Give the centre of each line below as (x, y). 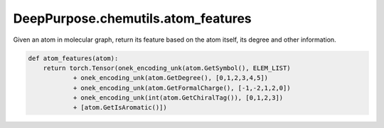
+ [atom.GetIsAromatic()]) (120, 107)
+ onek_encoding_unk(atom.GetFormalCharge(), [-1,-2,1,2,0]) (182, 88)
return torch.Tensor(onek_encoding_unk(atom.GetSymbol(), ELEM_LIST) (167, 68)
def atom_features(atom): (73, 58)
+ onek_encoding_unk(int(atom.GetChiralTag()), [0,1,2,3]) (178, 98)
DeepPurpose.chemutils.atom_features (132, 18)
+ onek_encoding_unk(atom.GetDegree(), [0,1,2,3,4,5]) (171, 78)
